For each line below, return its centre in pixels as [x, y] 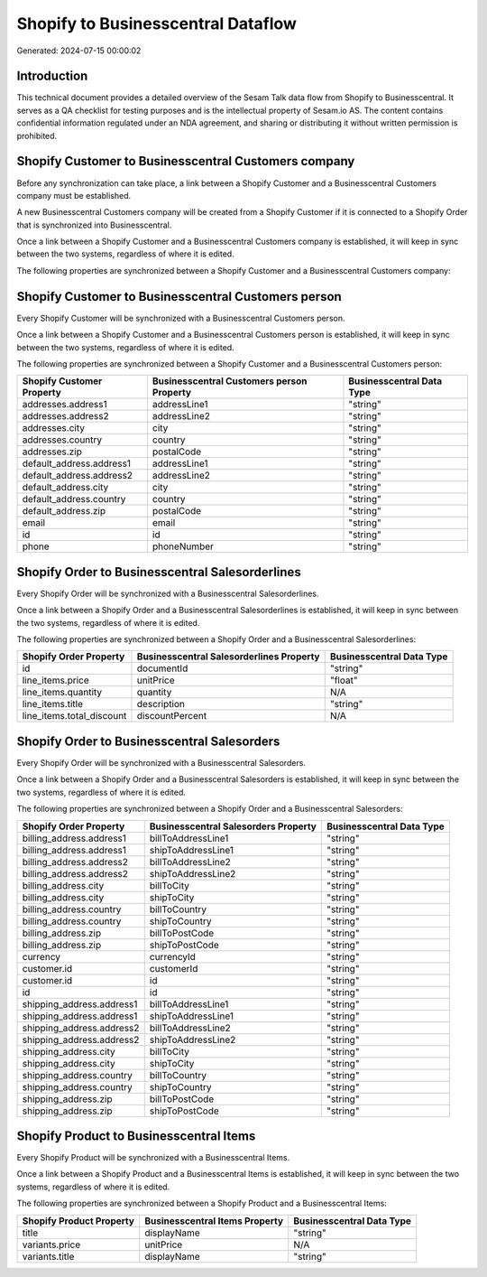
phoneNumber [183, 546]
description [161, 704]
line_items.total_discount [74, 716]
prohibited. [37, 135]
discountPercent [172, 716]
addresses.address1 [64, 405]
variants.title [48, 1256]
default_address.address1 [76, 463]
